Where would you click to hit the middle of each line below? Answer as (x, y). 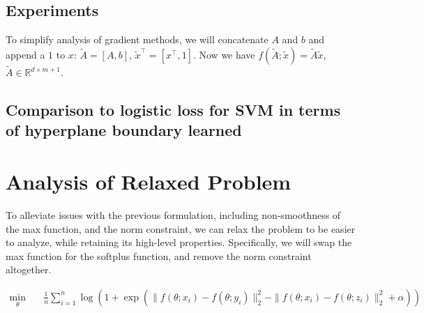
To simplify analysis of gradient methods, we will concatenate (137, 39)
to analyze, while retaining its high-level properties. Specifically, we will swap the (179, 242)
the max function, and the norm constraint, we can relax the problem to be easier (181, 228)
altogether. (29, 269)
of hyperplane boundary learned (124, 130)
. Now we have (224, 54)
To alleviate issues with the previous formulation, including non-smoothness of (173, 214)
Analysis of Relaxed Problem (149, 181)
